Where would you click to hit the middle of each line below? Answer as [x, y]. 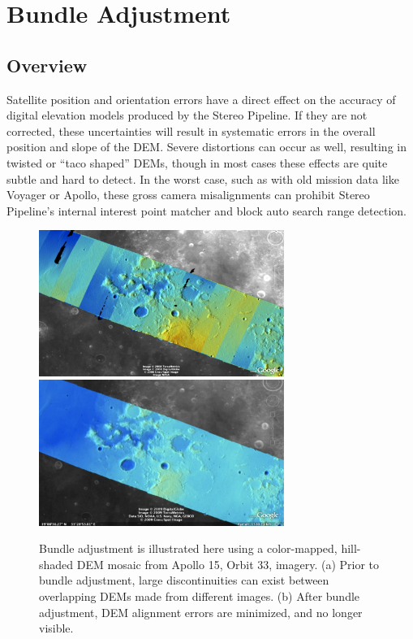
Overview [47, 65]
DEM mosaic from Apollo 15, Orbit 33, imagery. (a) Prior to [228, 564]
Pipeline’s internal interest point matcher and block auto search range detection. [206, 210]
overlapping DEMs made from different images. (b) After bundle [200, 596]
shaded [56, 564]
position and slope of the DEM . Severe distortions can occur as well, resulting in [206, 147]
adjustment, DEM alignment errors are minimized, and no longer [201, 612]
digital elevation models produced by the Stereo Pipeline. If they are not [187, 115]
